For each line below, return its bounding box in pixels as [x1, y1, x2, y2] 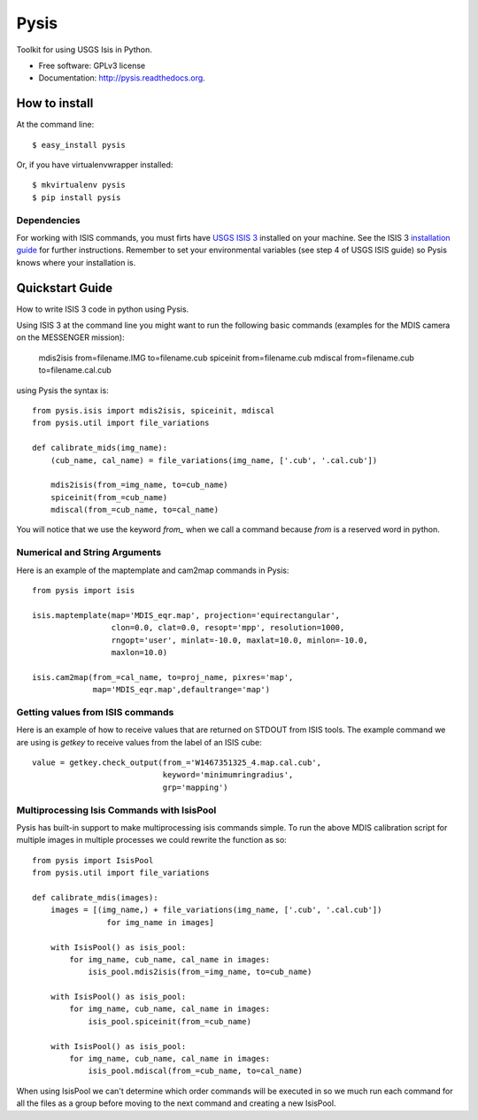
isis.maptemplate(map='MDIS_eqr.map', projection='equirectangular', [32, 610, 341, 620]
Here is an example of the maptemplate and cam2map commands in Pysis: [16, 565, 289, 575]
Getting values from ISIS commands [16, 706, 174, 718]
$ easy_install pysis [32, 140, 126, 150]
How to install [16, 96, 94, 111]
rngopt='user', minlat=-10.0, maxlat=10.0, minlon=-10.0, [111, 635, 368, 645]
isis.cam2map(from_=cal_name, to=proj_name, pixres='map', [32, 672, 294, 682]
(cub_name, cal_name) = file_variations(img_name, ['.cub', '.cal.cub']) [50, 455, 378, 465]
